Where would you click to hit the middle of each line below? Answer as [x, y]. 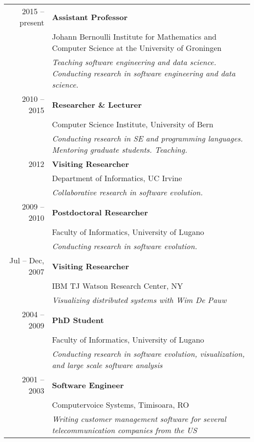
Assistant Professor [90, 17]
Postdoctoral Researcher [100, 212]
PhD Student [78, 320]
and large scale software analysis [107, 365]
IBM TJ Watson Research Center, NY [117, 286]
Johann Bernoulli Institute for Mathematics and [134, 36]
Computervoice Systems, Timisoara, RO [120, 405]
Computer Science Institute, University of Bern [133, 124]
